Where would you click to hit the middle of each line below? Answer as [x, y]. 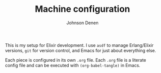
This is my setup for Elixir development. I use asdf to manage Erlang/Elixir [79, 45]
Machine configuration [82, 9]
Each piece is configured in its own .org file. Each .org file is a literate [76, 60]
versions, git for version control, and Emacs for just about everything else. [80, 50]
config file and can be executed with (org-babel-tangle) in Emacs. [73, 65]
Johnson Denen [82, 23]
